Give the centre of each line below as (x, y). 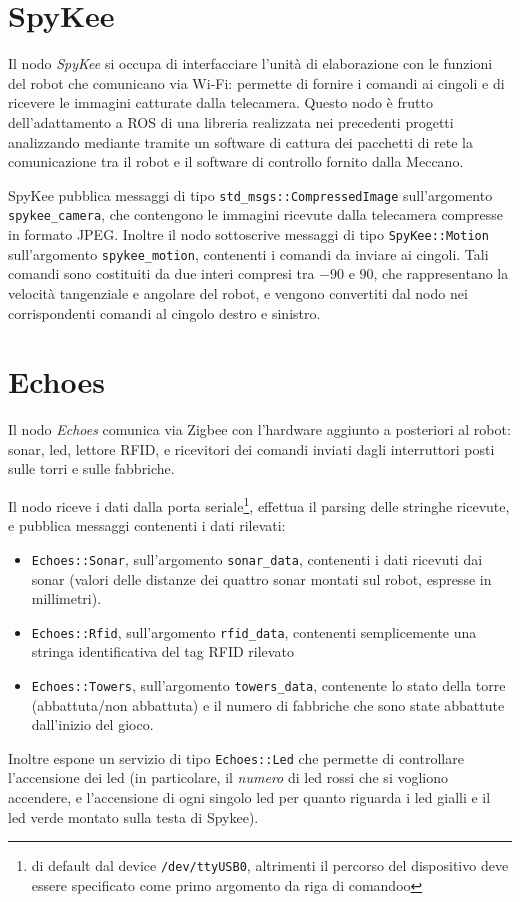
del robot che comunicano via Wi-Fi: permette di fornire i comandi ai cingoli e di (256, 82)
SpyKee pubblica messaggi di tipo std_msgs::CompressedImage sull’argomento (250, 194)
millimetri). (66, 598)
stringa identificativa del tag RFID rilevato (162, 651)
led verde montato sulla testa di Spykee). (133, 816)
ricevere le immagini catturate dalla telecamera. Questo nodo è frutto (220, 102)
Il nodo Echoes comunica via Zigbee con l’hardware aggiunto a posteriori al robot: (259, 429)
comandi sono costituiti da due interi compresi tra (161, 273)
